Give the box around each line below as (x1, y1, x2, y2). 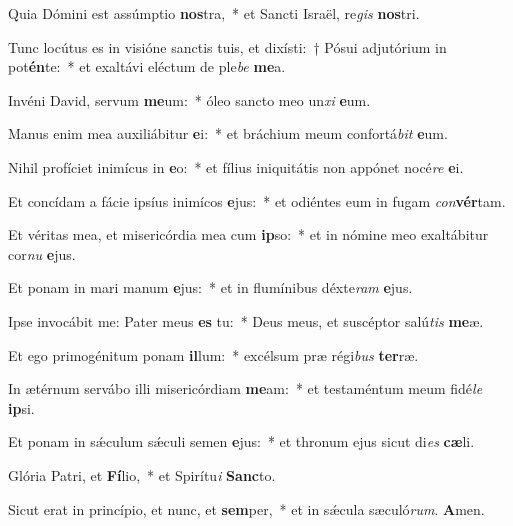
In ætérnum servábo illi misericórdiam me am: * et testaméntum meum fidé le (8, 378, 483, 399)
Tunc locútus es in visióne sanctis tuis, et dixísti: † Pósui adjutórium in (8, 36, 447, 57)
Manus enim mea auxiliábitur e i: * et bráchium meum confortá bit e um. (8, 123, 448, 144)
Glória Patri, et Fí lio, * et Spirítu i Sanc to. (8, 464, 276, 485)
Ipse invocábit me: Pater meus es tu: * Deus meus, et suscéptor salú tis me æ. (8, 310, 484, 331)
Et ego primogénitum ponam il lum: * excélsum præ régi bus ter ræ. (8, 344, 419, 365)
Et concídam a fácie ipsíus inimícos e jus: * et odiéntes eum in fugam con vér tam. (8, 190, 506, 211)
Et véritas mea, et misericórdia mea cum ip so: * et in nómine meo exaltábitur (8, 224, 489, 245)
